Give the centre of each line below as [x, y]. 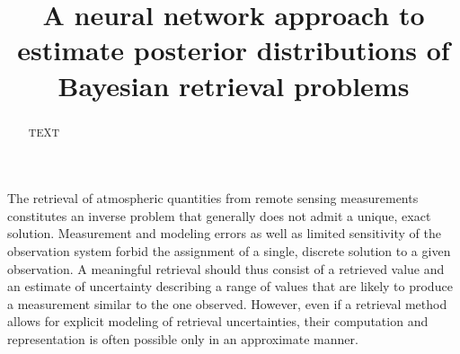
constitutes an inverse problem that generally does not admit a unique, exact [219, 215]
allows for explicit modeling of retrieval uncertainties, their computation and [218, 321]
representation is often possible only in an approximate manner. [183, 338]
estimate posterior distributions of [234, 50]
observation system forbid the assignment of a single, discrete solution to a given [229, 250]
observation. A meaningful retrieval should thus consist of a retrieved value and [226, 268]
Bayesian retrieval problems [234, 85]
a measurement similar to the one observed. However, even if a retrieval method [227, 303]
